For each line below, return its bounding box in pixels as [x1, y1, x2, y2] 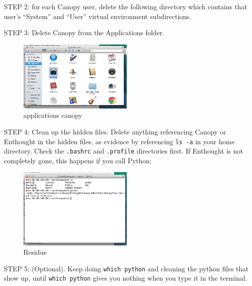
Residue [23, 247, 47, 257]
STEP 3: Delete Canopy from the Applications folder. [4, 27, 164, 38]
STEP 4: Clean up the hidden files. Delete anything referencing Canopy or [4, 126, 226, 136]
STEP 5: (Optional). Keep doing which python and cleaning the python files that [4, 263, 249, 273]
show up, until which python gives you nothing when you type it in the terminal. [4, 273, 247, 283]
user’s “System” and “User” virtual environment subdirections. [4, 11, 192, 21]
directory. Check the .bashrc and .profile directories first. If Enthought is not [4, 146, 243, 156]
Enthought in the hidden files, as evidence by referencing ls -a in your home [4, 136, 235, 146]
